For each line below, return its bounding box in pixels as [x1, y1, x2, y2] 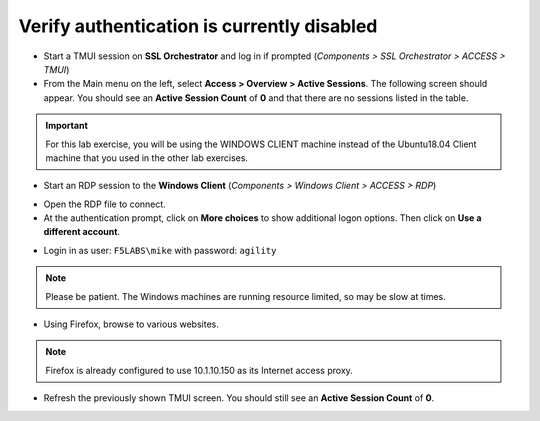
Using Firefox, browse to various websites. [43, 318, 219, 330]
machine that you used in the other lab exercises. [45, 151, 249, 164]
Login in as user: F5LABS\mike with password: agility [43, 244, 277, 256]
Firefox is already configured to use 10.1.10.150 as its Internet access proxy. [45, 364, 354, 376]
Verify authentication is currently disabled [18, 15, 378, 37]
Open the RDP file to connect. [43, 198, 167, 210]
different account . [43, 226, 120, 238]
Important [45, 120, 89, 132]
